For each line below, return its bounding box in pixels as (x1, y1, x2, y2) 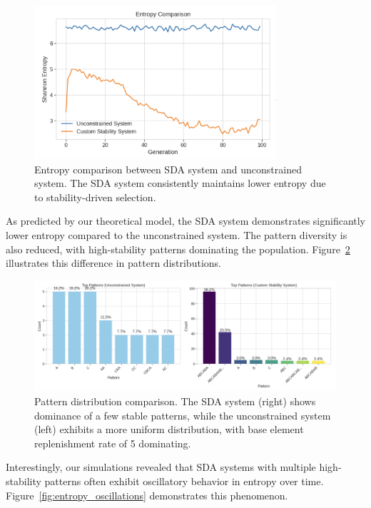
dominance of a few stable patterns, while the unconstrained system (34, 407, 331, 422)
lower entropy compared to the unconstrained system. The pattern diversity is (6, 227, 347, 242)
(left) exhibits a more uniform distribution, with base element (34, 422, 304, 437)
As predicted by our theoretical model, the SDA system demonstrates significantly (6, 213, 366, 228)
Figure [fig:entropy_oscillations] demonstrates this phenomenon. (6, 487, 288, 502)
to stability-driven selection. (34, 189, 156, 204)
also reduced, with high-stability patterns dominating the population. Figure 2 (6, 241, 350, 256)
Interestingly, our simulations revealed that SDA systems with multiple (6, 459, 316, 474)
